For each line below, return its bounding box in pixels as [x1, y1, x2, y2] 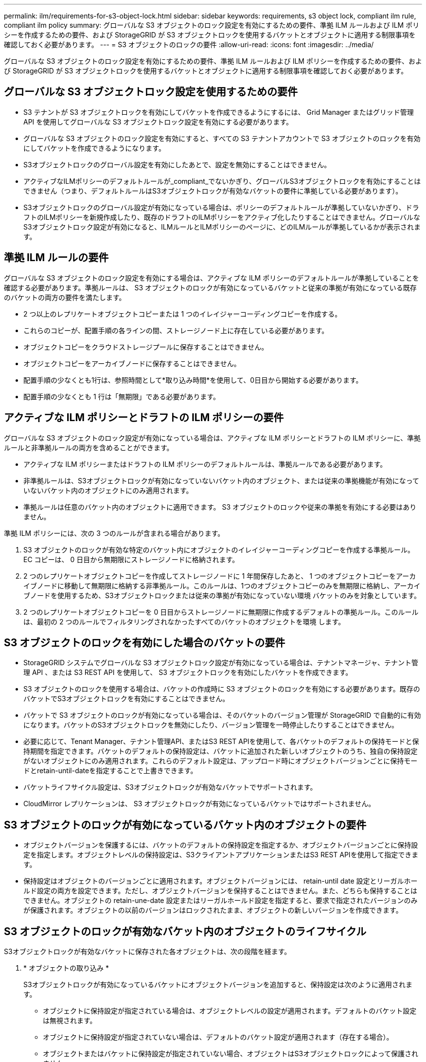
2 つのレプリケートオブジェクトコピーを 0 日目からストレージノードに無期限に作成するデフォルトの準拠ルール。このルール [23, 607, 419, 616]
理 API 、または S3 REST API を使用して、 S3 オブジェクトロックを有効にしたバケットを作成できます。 [23, 668, 353, 677]
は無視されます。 [43, 1016, 97, 1025]
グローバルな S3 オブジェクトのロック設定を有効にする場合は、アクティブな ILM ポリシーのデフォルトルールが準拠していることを [4, 273, 419, 282]
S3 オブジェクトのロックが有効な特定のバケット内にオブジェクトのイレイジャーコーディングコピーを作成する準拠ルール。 [23, 545, 414, 554]
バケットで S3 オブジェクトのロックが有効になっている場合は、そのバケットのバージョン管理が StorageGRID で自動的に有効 [23, 711, 421, 720]
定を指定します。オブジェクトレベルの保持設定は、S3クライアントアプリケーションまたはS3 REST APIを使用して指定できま [23, 850, 419, 859]
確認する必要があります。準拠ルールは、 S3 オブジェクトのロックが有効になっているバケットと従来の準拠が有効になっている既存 [4, 283, 417, 292]
